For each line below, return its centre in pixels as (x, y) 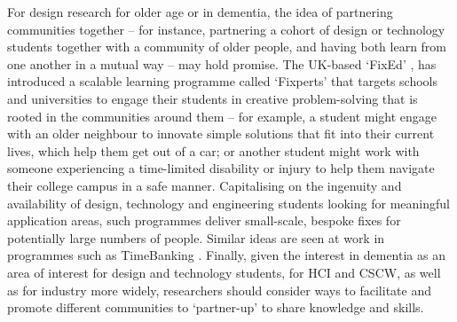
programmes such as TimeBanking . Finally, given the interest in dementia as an (226, 255)
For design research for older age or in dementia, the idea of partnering (200, 12)
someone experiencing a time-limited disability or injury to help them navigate (221, 168)
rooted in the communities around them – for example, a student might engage (222, 116)
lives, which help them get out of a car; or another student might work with (213, 150)
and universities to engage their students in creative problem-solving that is (213, 98)
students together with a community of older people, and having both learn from (227, 47)
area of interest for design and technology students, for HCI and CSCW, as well (224, 272)
